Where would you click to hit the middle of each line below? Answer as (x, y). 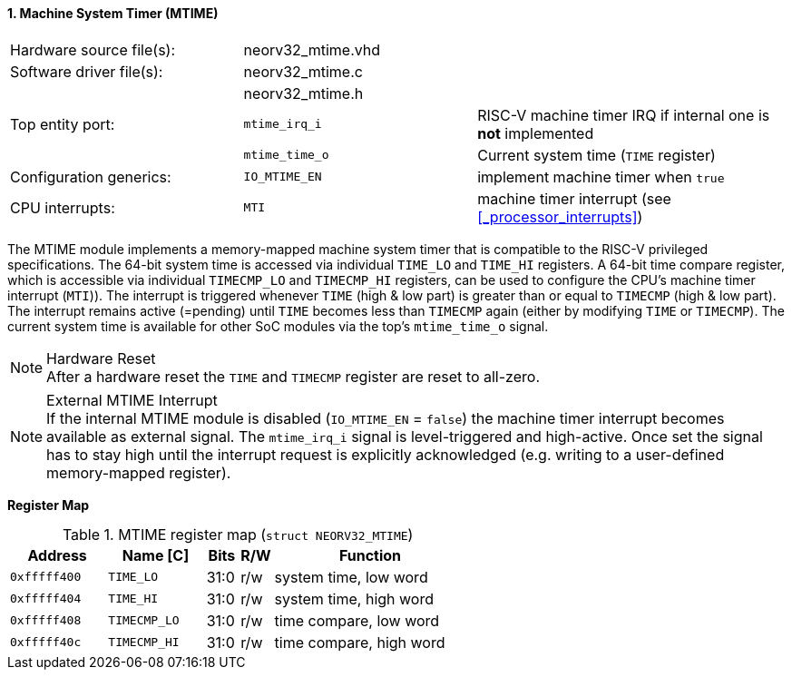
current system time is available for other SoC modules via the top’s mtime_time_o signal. (278, 326)
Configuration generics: (91, 177)
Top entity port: (63, 124)
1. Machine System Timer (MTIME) (113, 13)
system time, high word (354, 599)
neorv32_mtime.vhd (312, 49)
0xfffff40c (46, 643)
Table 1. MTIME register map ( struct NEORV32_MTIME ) (238, 534)
